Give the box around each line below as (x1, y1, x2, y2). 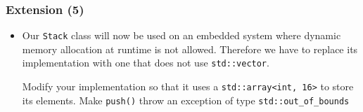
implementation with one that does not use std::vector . (22, 55, 269, 70)
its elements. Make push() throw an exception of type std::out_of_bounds (22, 92, 350, 107)
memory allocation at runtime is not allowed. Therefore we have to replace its (22, 41, 358, 56)
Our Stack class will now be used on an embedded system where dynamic (22, 28, 341, 43)
